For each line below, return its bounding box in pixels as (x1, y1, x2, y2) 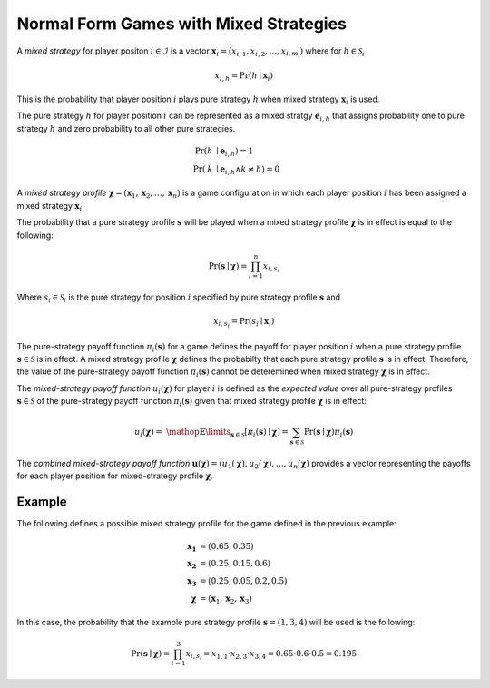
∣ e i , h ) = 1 (216, 146, 254, 158)
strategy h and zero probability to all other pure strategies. (16, 123, 236, 133)
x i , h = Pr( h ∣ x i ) (214, 70, 274, 83)
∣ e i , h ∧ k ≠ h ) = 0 (216, 163, 280, 176)
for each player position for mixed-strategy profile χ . (16, 470, 213, 481)
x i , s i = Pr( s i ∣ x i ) (213, 316, 275, 329)
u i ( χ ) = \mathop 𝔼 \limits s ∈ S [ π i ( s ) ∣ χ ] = (134, 427, 289, 439)
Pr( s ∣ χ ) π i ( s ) (303, 427, 354, 439)
